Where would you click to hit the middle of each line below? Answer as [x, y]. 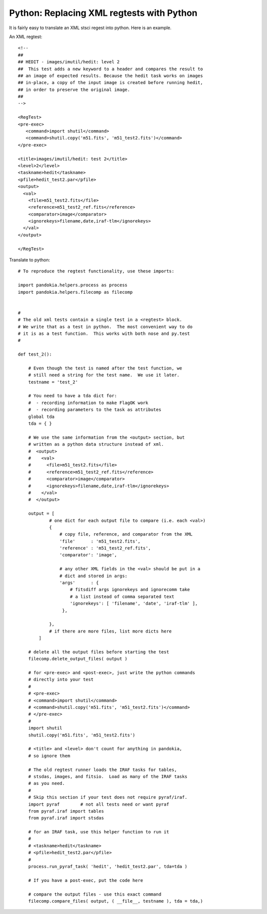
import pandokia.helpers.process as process [73, 285]
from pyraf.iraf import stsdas [66, 818]
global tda [41, 416]
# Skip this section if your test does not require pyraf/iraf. [108, 797]
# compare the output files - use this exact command [95, 894]
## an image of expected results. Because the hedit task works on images [111, 76]
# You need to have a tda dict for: [72, 396]
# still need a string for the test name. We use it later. [104, 375]
